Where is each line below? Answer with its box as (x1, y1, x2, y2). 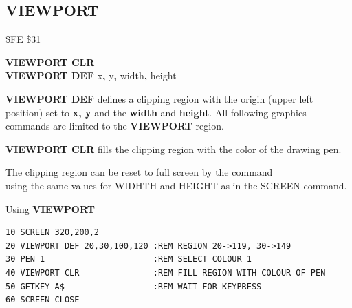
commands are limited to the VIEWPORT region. (5, 119, 224, 133)
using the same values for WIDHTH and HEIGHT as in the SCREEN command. (5, 178, 347, 192)
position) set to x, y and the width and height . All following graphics (5, 105, 307, 119)
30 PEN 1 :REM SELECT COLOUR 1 (5, 254, 252, 265)
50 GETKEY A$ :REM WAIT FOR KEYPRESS (5, 281, 262, 291)
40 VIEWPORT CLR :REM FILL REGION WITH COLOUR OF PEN (5, 267, 326, 278)
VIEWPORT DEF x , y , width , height (5, 68, 177, 83)
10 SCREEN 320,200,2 (5, 227, 100, 238)
